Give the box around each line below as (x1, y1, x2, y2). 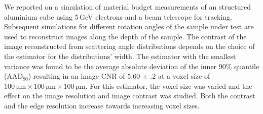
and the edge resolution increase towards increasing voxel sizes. (4, 100, 200, 110)
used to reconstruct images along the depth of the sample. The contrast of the (4, 31, 247, 41)
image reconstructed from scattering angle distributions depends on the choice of (4, 41, 255, 51)
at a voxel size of (158, 71, 210, 81)
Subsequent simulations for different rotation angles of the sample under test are (4, 21, 254, 32)
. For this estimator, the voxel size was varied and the (85, 80, 252, 91)
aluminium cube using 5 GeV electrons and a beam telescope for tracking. (4, 11, 232, 22)
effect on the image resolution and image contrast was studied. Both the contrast (4, 90, 255, 101)
